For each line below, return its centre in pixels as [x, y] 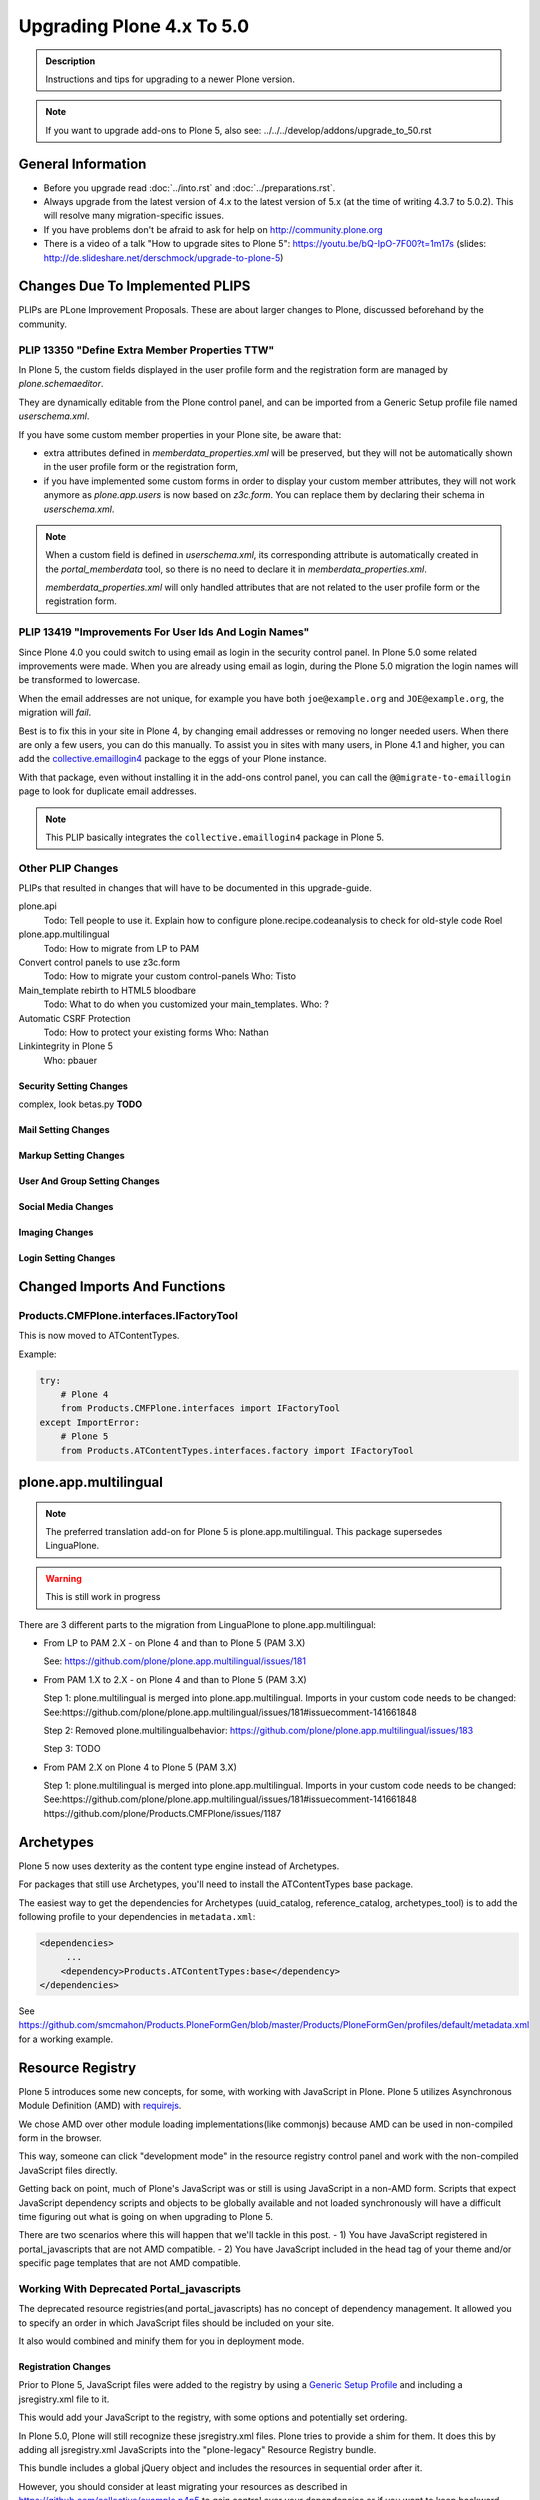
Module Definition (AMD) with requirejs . [100, 2106]
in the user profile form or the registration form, [141, 467]
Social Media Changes [66, 1207]
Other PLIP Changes [68, 868]
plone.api [37, 906]
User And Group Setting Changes [89, 1181]
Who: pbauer [70, 1060]
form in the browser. [60, 2137]
